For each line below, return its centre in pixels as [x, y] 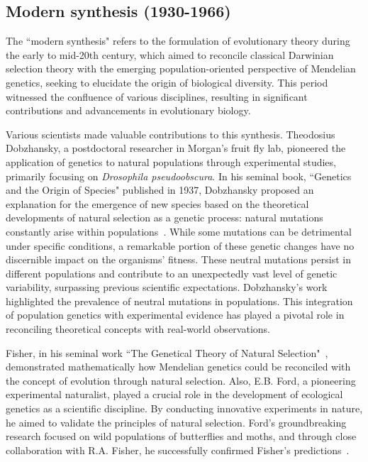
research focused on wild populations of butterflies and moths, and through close [181, 436]
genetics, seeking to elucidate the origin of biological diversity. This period [167, 82]
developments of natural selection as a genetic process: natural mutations [165, 218]
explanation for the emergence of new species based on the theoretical [157, 203]
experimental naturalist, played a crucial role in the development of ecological [174, 394]
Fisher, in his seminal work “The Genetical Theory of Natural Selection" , [167, 352]
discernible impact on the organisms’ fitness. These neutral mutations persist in [178, 259]
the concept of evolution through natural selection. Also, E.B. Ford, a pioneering [181, 380]
